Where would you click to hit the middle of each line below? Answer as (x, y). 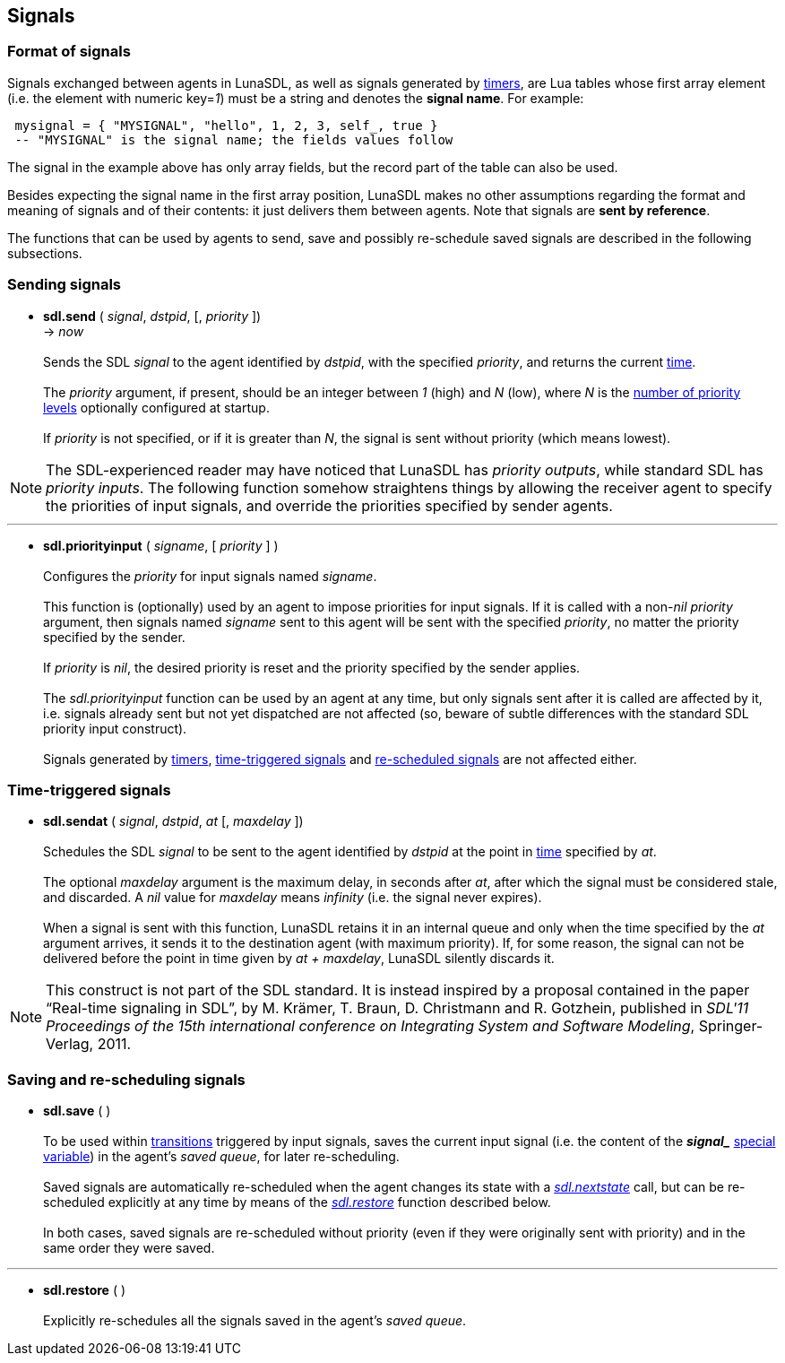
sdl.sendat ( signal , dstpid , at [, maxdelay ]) (173, 821)
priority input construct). (115, 728)
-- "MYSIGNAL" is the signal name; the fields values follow (234, 139)
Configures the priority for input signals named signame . (210, 576)
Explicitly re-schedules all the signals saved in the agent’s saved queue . (255, 1321)
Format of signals (69, 52)
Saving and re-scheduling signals (126, 1079)
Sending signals (64, 285)
